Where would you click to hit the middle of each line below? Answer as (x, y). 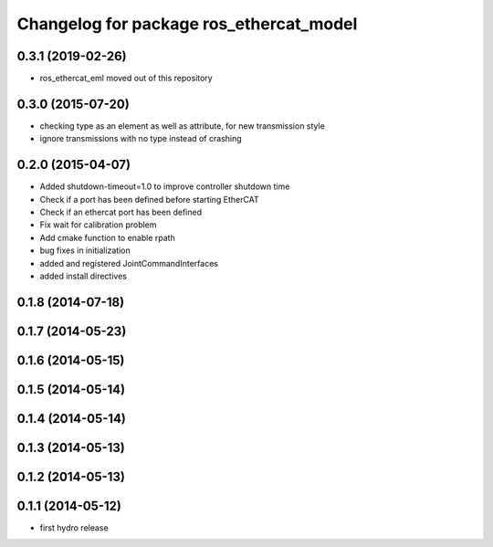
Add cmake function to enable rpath (107, 237)
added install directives (84, 276)
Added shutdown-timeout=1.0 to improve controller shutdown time (165, 186)
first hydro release (74, 528)
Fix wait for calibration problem (98, 225)
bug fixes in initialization (85, 250)
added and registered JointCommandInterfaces (129, 263)
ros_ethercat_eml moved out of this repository (126, 79)
